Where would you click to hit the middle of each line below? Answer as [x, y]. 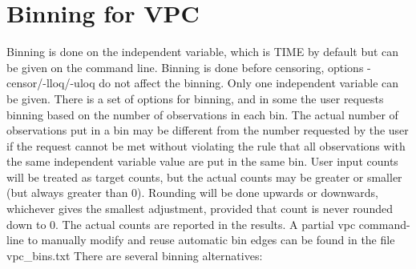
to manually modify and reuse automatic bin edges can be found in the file [211, 240]
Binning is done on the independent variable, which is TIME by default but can [203, 52]
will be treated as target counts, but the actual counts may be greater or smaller [204, 177]
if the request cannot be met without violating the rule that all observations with [206, 145]
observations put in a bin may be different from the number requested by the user [208, 130]
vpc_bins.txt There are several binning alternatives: [135, 255]
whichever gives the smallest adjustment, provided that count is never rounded [200, 209]
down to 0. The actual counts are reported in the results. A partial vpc [181, 224]
